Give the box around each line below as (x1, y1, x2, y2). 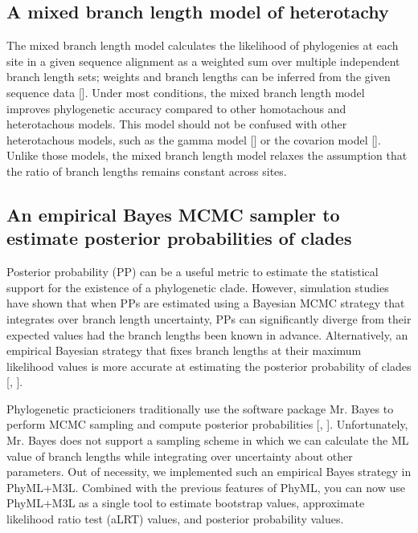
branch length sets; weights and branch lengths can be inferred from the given (6, 68, 391, 85)
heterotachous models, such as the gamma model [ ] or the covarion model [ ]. (6, 131, 381, 148)
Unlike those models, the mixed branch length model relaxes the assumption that (6, 147, 408, 164)
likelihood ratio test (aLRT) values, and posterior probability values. (6, 511, 344, 527)
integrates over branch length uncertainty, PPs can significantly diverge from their (6, 310, 412, 327)
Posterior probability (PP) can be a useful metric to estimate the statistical (6, 263, 379, 280)
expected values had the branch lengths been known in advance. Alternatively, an (6, 326, 408, 343)
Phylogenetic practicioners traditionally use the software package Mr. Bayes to (6, 400, 394, 417)
